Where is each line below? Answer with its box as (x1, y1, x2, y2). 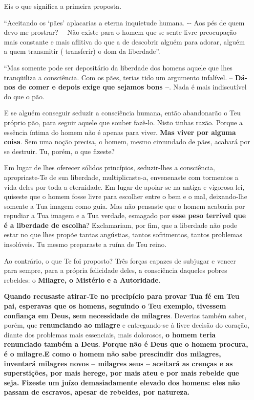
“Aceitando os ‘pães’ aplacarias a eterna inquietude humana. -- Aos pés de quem (4, 17, 245, 27)
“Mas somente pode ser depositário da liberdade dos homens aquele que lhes (4, 62, 233, 72)
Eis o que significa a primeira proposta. (4, 1, 122, 11)
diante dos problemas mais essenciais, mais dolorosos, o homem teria (4, 329, 216, 339)
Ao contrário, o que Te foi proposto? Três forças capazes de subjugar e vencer (4, 255, 236, 266)
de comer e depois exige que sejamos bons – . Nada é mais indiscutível (18, 82, 247, 92)
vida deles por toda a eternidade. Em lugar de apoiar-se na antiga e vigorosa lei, (4, 181, 245, 192)
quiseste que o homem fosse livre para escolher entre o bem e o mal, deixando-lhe (4, 191, 247, 201)
